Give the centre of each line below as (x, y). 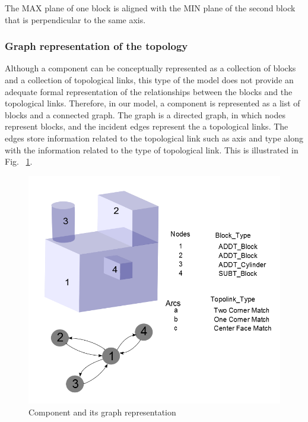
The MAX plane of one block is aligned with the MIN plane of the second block (150, 8)
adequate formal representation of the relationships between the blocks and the (149, 91)
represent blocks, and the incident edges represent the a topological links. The (147, 126)
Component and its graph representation (102, 412)
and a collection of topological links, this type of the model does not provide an (149, 80)
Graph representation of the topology (96, 46)
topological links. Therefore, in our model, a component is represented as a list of (153, 103)
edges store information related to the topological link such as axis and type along (154, 138)
